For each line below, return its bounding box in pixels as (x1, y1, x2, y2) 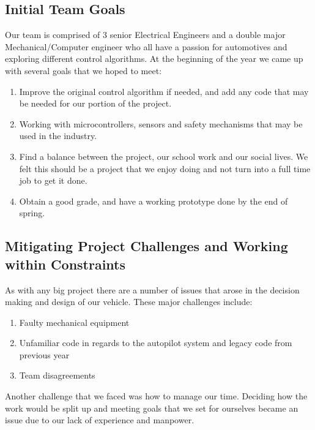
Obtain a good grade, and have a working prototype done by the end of (19, 194, 288, 207)
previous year (19, 348, 70, 361)
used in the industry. (19, 129, 97, 142)
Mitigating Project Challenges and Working (5, 236, 288, 255)
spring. (19, 206, 45, 219)
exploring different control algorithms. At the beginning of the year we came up (5, 52, 303, 65)
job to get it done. (19, 174, 87, 187)
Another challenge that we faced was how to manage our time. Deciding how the (5, 390, 308, 402)
